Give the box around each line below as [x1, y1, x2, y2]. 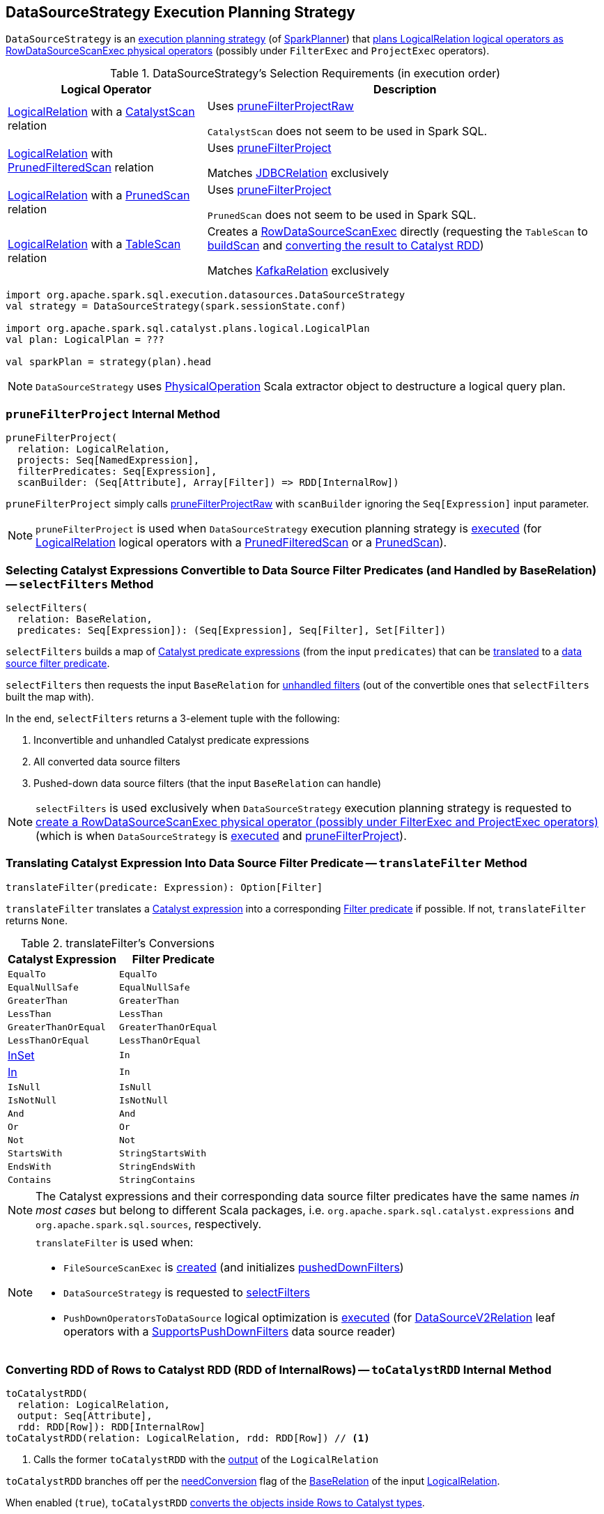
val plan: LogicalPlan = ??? [6, 334, 164, 346]
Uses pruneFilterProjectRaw [207, 99, 354, 114]
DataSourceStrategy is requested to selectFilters [63, 1285, 310, 1299]
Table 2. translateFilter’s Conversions [20, 935, 215, 950]
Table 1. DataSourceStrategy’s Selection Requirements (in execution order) [109, 66, 501, 81]
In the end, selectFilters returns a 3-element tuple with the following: [6, 712, 340, 724]
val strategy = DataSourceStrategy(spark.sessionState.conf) [6, 300, 346, 312]
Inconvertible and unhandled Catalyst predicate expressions [33, 733, 309, 746]
